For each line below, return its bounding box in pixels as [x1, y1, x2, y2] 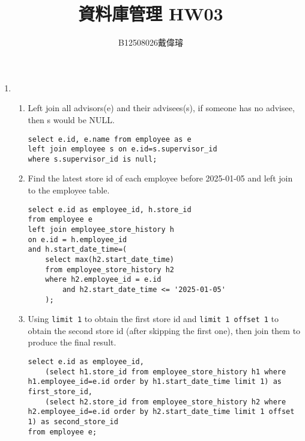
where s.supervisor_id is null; [28, 154, 157, 163]
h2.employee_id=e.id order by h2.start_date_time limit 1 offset [28, 407, 295, 416]
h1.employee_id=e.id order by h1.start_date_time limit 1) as [28, 377, 282, 386]
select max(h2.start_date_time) [45, 255, 174, 264]
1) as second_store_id [28, 418, 118, 426]
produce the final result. [28, 336, 116, 348]
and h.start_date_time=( [28, 245, 127, 254]
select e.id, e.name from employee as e [28, 135, 192, 144]
